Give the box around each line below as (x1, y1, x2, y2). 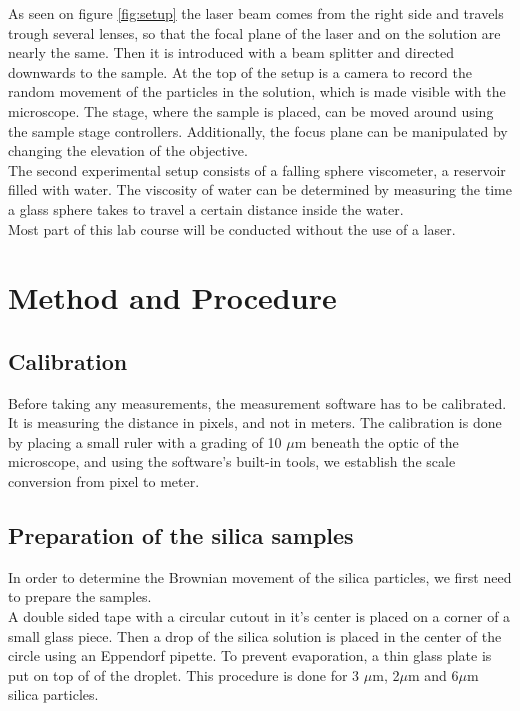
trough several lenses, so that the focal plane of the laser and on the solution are (8, 22, 501, 43)
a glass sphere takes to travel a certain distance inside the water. (8, 198, 404, 219)
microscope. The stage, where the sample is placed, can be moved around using (8, 100, 494, 121)
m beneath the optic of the (294, 431, 459, 452)
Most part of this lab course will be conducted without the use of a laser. (8, 218, 456, 239)
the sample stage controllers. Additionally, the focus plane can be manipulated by (8, 120, 508, 141)
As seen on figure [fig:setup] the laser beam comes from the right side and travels (8, 3, 504, 23)
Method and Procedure (8, 277, 337, 318)
